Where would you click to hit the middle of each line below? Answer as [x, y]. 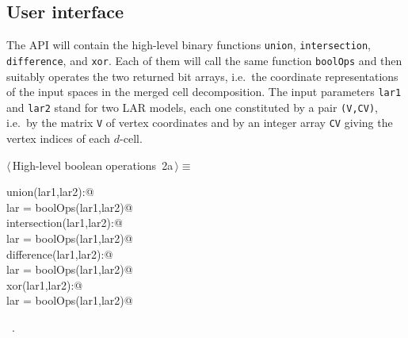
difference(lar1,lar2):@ [60, 253]
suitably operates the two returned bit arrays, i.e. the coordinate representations [202, 76]
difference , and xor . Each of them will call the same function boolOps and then [204, 60]
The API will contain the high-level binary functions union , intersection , [189, 45]
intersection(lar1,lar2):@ [65, 223]
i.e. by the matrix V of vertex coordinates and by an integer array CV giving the [200, 123]
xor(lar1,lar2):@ [45, 284]
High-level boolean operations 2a [93, 165]
